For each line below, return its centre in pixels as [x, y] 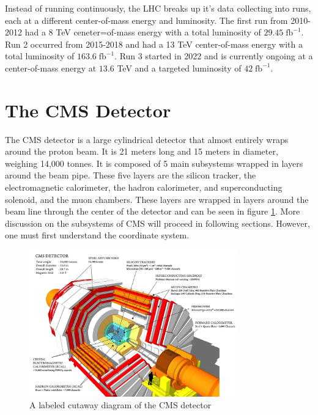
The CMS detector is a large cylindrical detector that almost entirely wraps [147, 139]
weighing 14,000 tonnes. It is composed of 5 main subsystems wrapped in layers [154, 163]
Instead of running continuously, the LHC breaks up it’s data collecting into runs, [158, 8]
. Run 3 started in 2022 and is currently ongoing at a [214, 56]
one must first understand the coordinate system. [97, 235]
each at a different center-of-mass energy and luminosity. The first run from [146, 20]
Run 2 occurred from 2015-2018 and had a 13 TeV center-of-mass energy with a [154, 44]
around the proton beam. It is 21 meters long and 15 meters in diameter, [142, 151]
